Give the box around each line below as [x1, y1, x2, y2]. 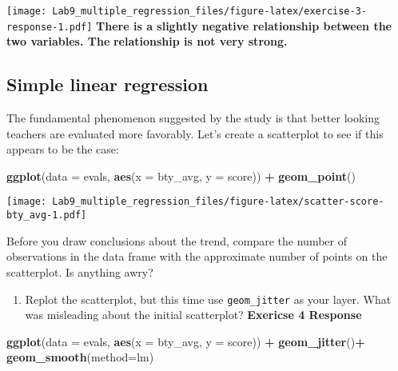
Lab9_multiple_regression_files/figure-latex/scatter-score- [52, 196, 384, 208]
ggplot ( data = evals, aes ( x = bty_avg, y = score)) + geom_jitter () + [6, 333, 365, 349]
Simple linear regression [6, 72, 209, 97]
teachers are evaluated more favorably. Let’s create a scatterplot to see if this [6, 125, 384, 142]
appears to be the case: [6, 141, 119, 158]
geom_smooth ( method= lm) [6, 349, 154, 365]
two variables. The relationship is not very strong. [6, 33, 288, 50]
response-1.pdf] [6, 21, 93, 33]
